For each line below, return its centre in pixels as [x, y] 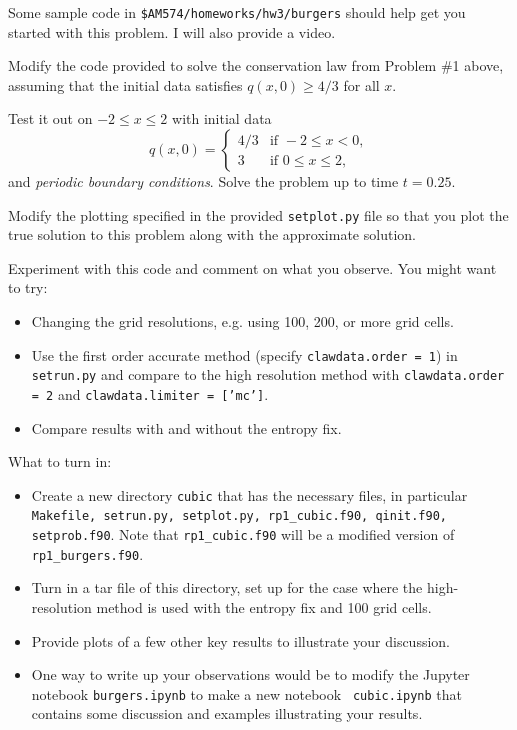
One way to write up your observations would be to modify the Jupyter [250, 674]
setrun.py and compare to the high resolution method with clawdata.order [268, 374]
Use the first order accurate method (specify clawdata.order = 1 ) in [244, 354]
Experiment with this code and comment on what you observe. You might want [252, 267]
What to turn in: [60, 461]
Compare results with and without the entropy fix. [186, 427]
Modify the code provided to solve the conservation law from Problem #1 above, [256, 65]
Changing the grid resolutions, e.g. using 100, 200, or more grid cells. [242, 321]
